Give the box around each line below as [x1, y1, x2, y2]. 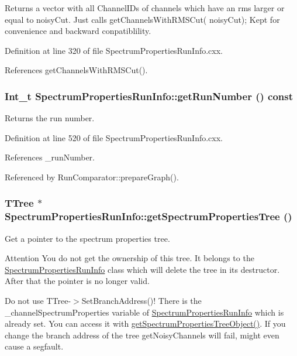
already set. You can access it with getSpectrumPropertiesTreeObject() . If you [5, 317, 286, 330]
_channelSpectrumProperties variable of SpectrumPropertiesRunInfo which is [5, 306, 284, 318]
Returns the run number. [5, 112, 95, 124]
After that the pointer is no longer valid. [5, 275, 150, 287]
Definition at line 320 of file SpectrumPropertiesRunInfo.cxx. [5, 44, 223, 56]
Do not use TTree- [5, 295, 71, 307]
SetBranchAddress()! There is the [81, 295, 202, 307]
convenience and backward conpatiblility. [5, 25, 151, 37]
